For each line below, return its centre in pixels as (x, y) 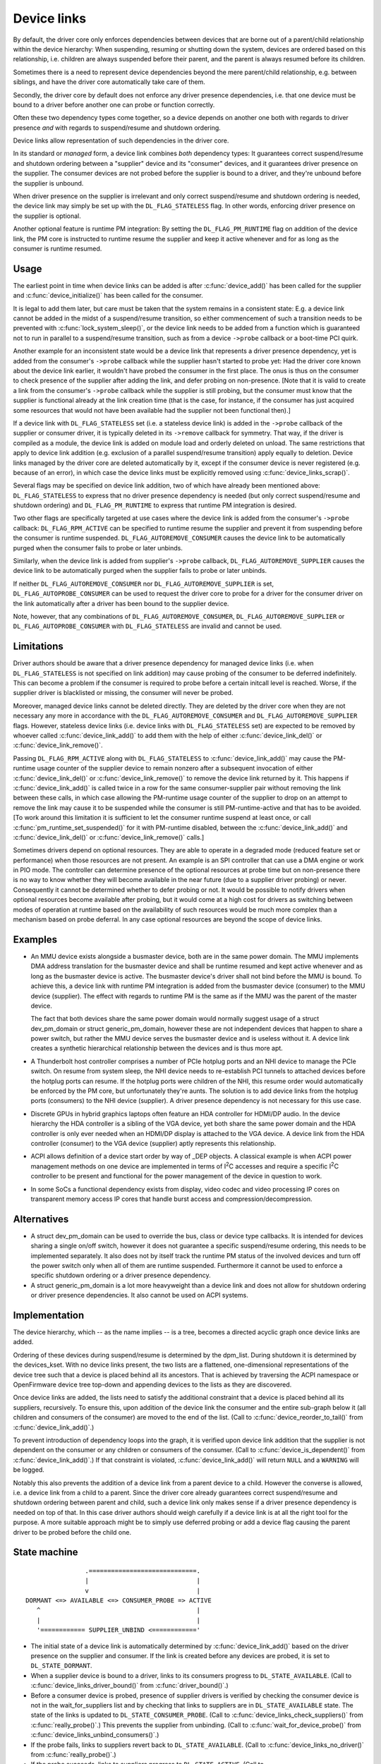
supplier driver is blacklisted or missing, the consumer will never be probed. (123, 693)
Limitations (38, 647)
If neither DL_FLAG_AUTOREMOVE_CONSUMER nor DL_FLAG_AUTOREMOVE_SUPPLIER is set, (144, 584)
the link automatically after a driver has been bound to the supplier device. (121, 603)
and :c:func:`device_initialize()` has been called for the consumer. (108, 296)
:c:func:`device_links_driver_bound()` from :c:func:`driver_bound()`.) (129, 1686)
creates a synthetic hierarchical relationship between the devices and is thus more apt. (157, 1049)
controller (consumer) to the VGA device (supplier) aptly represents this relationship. (153, 1143)
